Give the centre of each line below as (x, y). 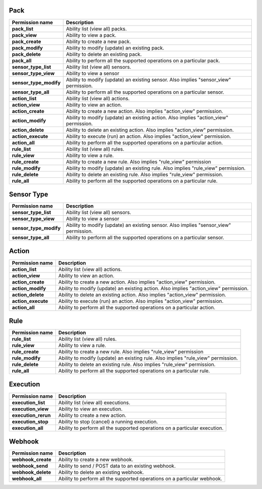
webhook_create (32, 459)
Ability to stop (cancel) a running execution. (108, 422)
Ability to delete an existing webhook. (101, 473)
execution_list (29, 402)
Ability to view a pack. (91, 35)
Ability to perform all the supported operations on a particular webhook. (140, 479)
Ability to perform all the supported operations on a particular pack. (143, 61)
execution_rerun (31, 415)
